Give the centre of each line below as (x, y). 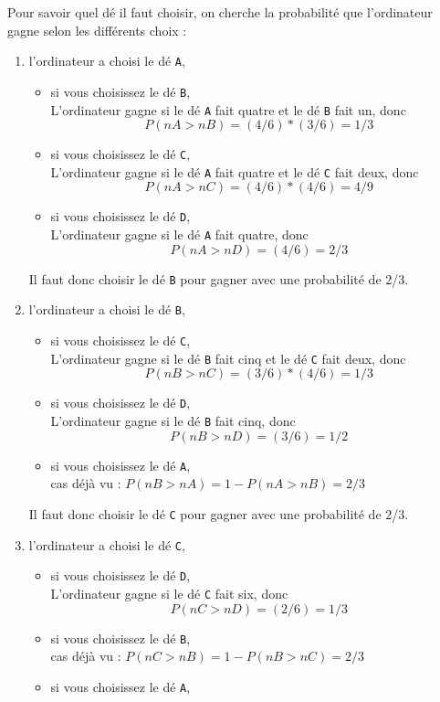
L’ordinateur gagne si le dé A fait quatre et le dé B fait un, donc (228, 109)
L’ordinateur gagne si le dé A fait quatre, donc (179, 234)
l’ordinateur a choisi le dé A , (107, 61)
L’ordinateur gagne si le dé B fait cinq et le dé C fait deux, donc (228, 358)
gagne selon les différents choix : (97, 30)
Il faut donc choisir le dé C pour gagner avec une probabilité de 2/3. (219, 513)
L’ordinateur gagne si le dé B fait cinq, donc (173, 421)
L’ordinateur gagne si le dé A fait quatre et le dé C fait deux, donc (235, 171)
